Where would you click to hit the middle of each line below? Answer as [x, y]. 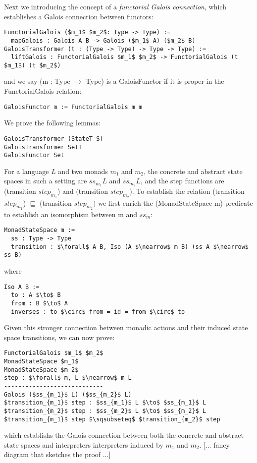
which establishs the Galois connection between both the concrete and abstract [124, 435]
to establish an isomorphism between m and [71, 214]
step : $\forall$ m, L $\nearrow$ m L [68, 378]
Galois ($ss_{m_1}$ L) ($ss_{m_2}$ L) [68, 394]
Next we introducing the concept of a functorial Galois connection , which [115, 6]
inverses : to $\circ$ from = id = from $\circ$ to [98, 312]
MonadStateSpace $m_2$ [41, 370]
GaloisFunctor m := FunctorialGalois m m [73, 107]
